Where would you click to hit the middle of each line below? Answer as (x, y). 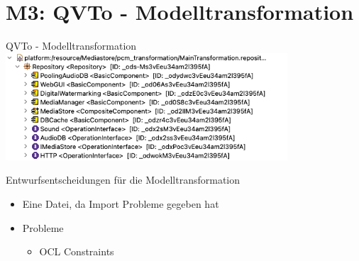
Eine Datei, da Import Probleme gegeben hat (121, 204)
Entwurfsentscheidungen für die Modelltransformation (123, 180)
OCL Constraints (77, 251)
